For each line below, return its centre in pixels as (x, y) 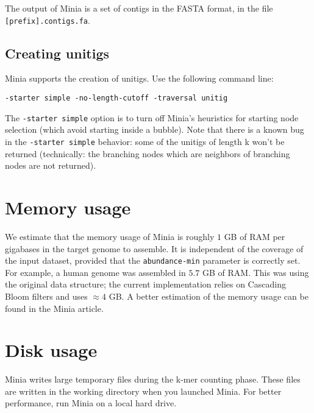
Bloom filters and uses (46, 296)
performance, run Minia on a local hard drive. (91, 403)
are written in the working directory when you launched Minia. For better (143, 391)
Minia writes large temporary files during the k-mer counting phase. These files (153, 379)
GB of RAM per (255, 236)
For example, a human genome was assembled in (95, 272)
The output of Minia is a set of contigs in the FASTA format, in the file (139, 8)
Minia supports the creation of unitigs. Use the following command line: (139, 78)
